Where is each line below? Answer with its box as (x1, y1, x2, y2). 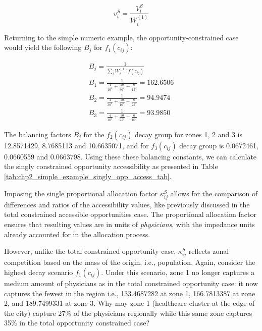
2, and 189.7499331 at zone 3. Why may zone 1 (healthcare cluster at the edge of (4, 298, 255, 308)
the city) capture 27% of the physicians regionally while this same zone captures (4, 307, 252, 318)
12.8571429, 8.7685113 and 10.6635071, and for (4, 140, 149, 150)
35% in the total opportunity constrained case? (4, 317, 150, 328)
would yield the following (4, 42, 82, 52)
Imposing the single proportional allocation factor (4, 188, 158, 198)
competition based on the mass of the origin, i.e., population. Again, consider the (4, 257, 255, 267)
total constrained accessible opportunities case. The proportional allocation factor (4, 209, 256, 219)
